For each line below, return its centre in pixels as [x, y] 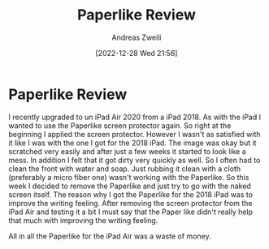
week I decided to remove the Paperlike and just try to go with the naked [130, 186]
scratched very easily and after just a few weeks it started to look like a [127, 151]
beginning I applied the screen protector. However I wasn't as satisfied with [135, 134]
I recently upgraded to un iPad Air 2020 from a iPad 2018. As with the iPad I [135, 117]
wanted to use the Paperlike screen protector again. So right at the [120, 125]
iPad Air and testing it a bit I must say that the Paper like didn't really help [131, 212]
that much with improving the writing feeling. [83, 220]
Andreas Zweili [137, 37]
